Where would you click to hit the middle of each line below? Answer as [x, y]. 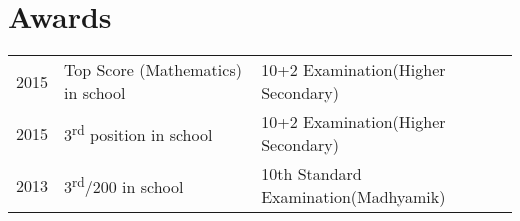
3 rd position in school [138, 133]
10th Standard [311, 174]
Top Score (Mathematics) [153, 70]
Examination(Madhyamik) [353, 197]
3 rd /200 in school [124, 185]
